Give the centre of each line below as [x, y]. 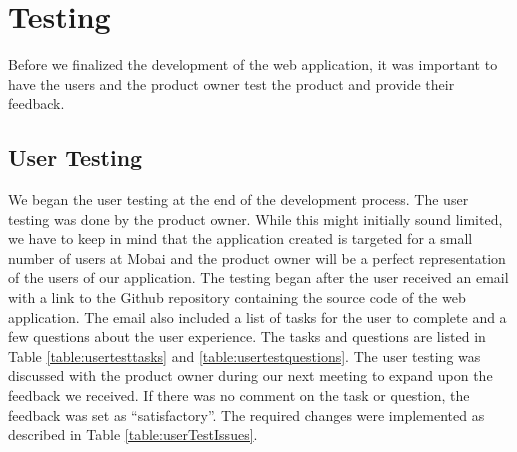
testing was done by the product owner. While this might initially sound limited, [255, 218]
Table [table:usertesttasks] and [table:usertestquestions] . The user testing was [244, 355]
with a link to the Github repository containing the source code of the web [237, 297]
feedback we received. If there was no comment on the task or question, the [239, 395]
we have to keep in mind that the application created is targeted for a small [240, 238]
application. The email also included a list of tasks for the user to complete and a [257, 316]
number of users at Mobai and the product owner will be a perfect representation [257, 257]
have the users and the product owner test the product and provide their [231, 83]
